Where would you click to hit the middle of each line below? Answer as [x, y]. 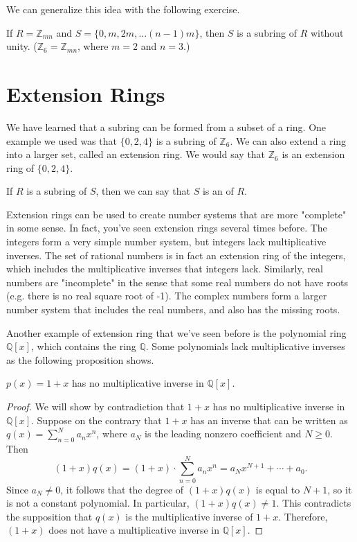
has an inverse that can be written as [269, 420]
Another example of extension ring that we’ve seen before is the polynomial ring [176, 332]
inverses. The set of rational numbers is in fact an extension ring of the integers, [176, 255]
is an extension [313, 154]
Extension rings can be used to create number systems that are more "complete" [176, 214]
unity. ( [22, 46]
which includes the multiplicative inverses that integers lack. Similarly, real [165, 269]
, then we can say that [143, 191]
